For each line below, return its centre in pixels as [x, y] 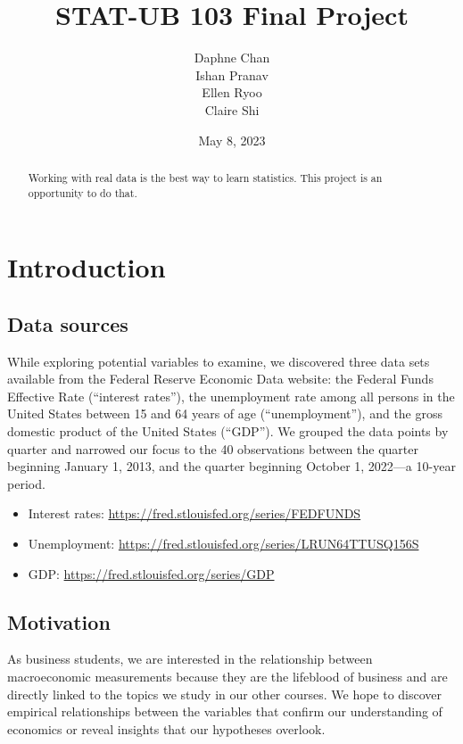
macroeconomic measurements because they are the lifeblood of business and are [227, 676]
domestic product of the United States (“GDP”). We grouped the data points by [228, 430]
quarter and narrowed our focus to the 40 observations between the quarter [213, 448]
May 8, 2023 [232, 140]
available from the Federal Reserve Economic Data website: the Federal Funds [220, 379]
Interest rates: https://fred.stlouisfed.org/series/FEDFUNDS [194, 513]
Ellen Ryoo [232, 92]
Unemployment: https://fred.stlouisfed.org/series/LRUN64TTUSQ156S [223, 543]
